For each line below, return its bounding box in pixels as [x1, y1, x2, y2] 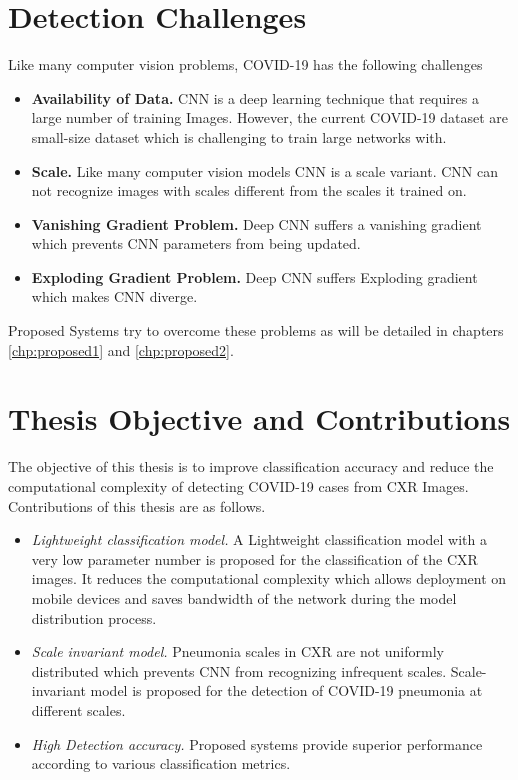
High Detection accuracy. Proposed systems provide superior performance [31, 733, 483, 754]
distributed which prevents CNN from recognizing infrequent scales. [31, 660, 447, 681]
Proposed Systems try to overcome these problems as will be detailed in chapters [8, 320, 504, 341]
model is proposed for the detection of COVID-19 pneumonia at [90, 680, 483, 701]
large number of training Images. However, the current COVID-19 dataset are [31, 107, 508, 128]
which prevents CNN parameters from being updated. [31, 233, 361, 254]
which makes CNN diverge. [31, 286, 198, 307]
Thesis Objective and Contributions [8, 398, 511, 439]
